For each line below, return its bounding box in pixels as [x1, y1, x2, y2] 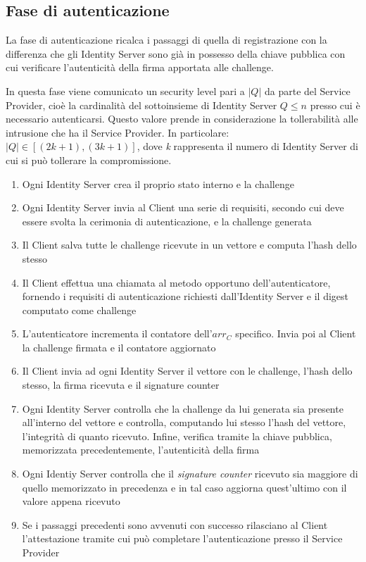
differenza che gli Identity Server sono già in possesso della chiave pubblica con [6, 46, 346, 61]
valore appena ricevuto [22, 494, 120, 508]
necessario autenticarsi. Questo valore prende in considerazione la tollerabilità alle [6, 111, 358, 126]
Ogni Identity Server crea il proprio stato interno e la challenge [22, 176, 294, 191]
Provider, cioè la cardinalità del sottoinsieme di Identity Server [6, 97, 277, 112]
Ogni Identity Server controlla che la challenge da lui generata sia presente [22, 401, 343, 416]
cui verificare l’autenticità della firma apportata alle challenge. [6, 60, 274, 75]
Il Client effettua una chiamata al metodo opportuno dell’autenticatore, [22, 275, 331, 289]
